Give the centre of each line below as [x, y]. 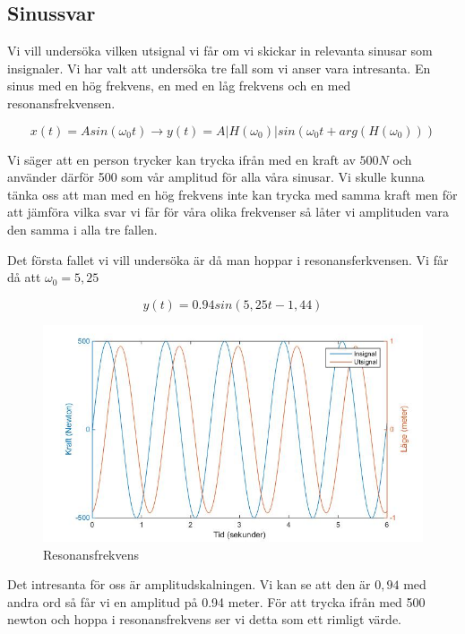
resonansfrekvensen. [61, 103]
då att [24, 277]
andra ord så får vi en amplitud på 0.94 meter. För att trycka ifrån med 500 [216, 601]
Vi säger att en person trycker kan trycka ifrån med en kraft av [181, 159]
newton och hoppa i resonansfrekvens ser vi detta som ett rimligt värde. [205, 619]
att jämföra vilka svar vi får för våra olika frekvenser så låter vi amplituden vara [228, 212]
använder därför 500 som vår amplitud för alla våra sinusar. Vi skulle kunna [216, 177]
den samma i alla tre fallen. [82, 229]
